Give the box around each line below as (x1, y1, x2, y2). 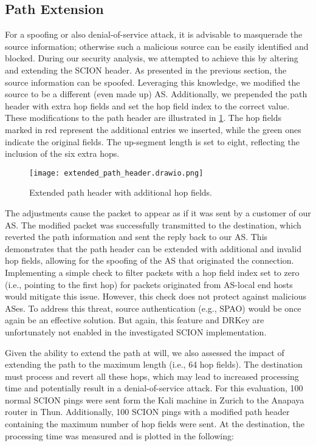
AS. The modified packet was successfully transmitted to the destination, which (5, 218, 301, 231)
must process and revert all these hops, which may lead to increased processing (5, 369, 299, 382)
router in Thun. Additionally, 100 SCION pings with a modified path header (5, 405, 290, 418)
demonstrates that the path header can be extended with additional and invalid (5, 242, 301, 255)
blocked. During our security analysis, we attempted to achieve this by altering (5, 52, 298, 64)
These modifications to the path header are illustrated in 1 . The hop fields (5, 111, 282, 124)
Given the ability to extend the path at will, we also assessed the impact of (5, 346, 284, 359)
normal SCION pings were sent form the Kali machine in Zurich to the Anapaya (5, 393, 304, 406)
